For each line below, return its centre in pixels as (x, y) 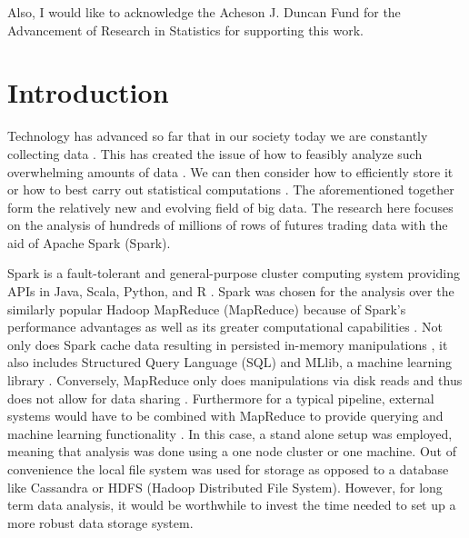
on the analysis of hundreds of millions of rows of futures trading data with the (228, 225)
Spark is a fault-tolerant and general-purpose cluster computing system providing (234, 273)
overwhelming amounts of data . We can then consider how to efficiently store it (230, 171)
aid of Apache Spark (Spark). (89, 242)
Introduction (88, 92)
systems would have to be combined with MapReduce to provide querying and (225, 416)
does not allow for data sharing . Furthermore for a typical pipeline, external (221, 398)
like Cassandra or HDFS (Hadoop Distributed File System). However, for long (225, 487)
